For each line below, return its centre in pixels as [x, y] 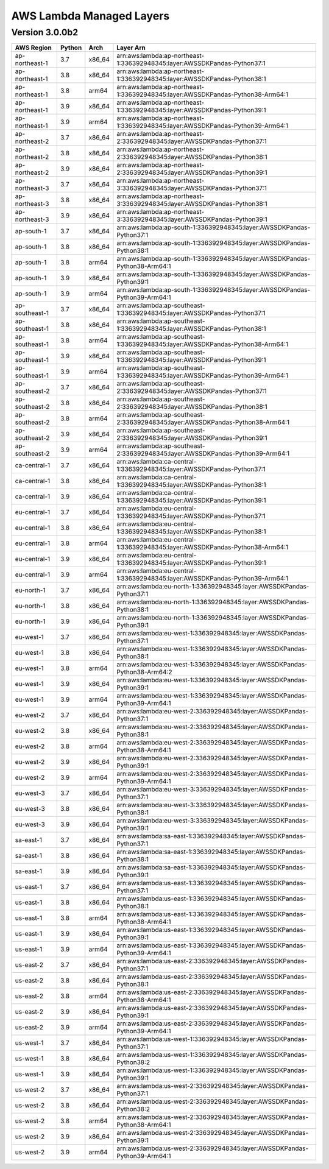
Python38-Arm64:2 [144, 672]
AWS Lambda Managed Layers [90, 16]
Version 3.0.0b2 [45, 32]
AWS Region [33, 48]
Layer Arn [131, 48]
